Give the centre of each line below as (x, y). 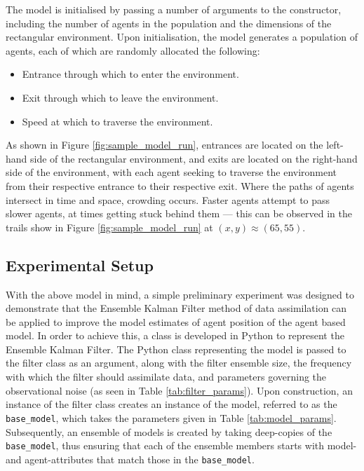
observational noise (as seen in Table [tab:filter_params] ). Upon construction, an (179, 390)
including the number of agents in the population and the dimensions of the (169, 23)
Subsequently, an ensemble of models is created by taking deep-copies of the (169, 431)
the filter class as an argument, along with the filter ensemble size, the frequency (179, 363)
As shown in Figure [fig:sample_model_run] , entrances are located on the (164, 145)
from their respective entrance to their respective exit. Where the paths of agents (180, 185)
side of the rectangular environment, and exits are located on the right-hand (194, 158)
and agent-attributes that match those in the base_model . (130, 459)
